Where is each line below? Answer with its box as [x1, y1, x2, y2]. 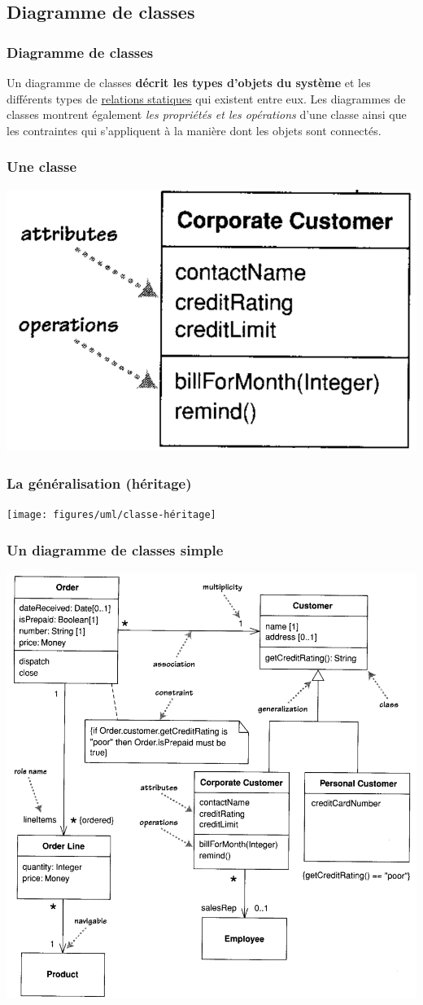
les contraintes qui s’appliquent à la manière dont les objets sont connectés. [7, 121, 382, 138]
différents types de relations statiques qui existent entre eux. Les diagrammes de [7, 90, 406, 107]
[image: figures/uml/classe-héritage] [7, 509, 216, 521]
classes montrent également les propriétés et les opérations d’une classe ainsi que [7, 106, 407, 123]
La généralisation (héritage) [7, 472, 192, 493]
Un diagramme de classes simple [7, 539, 224, 560]
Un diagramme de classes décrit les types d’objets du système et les [7, 74, 371, 90]
